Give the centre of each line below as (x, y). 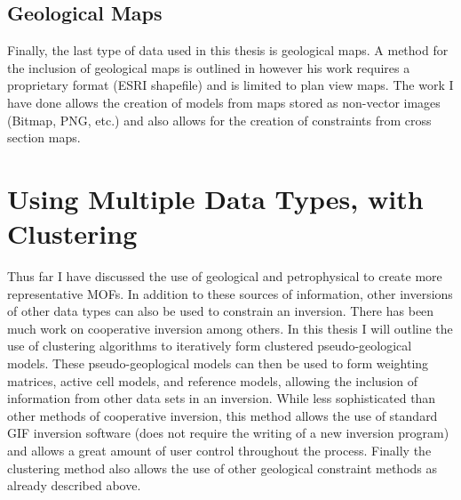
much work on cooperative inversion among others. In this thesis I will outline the (230, 328)
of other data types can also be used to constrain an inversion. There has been (221, 311)
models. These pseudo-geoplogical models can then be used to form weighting (218, 363)
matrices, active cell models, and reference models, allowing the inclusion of (212, 380)
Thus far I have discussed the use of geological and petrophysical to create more (225, 276)
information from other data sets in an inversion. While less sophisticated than (222, 398)
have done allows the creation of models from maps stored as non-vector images (224, 102)
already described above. (74, 485)
